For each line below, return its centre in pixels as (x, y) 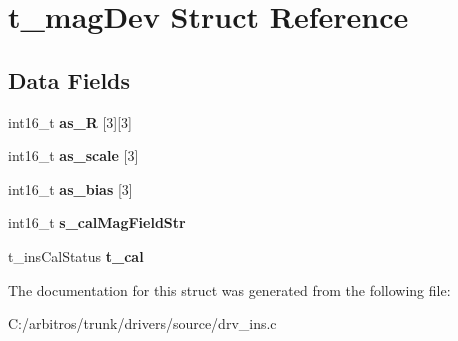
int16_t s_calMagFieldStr (97, 222)
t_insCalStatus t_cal (76, 255)
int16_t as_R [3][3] (70, 121)
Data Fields (69, 79)
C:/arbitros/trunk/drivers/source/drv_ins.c (142, 323)
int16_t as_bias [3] (70, 188)
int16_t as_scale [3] (73, 155)
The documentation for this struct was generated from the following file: (229, 289)
